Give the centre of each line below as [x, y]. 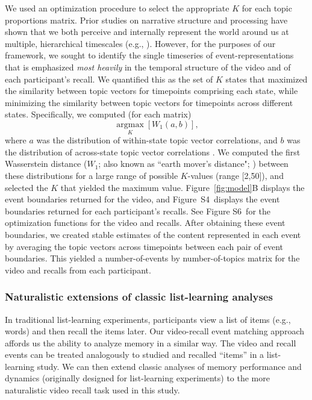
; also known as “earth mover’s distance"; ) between [193, 164]
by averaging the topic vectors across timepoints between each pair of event [144, 246]
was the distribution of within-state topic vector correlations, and [157, 140]
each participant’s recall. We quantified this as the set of [109, 79]
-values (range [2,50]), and [236, 175]
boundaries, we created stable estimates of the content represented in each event [153, 234]
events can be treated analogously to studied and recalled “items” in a [135, 355]
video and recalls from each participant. [78, 270]
